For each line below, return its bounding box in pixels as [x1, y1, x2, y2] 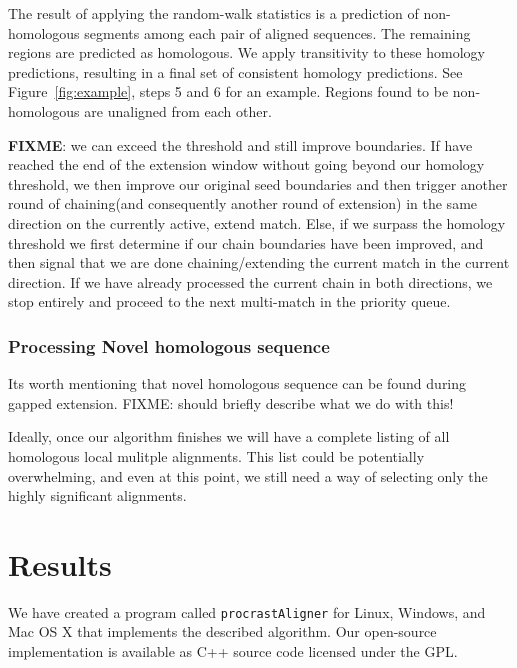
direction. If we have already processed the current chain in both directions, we [8, 271, 493, 292]
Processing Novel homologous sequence [8, 333, 330, 358]
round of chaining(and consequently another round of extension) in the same [8, 193, 478, 214]
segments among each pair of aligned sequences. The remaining [84, 22, 471, 43]
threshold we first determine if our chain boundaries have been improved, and [8, 232, 484, 253]
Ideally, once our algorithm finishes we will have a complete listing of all [8, 426, 450, 447]
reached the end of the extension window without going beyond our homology [8, 154, 485, 175]
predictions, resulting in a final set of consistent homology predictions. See [8, 61, 463, 82]
